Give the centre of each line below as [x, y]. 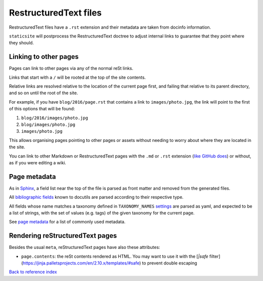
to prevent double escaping [169, 263]
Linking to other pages [44, 57]
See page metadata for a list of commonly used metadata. [67, 222]
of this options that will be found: [42, 109]
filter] [215, 256]
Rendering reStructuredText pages [63, 236]
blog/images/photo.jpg [48, 124]
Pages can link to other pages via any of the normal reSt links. [71, 69]
